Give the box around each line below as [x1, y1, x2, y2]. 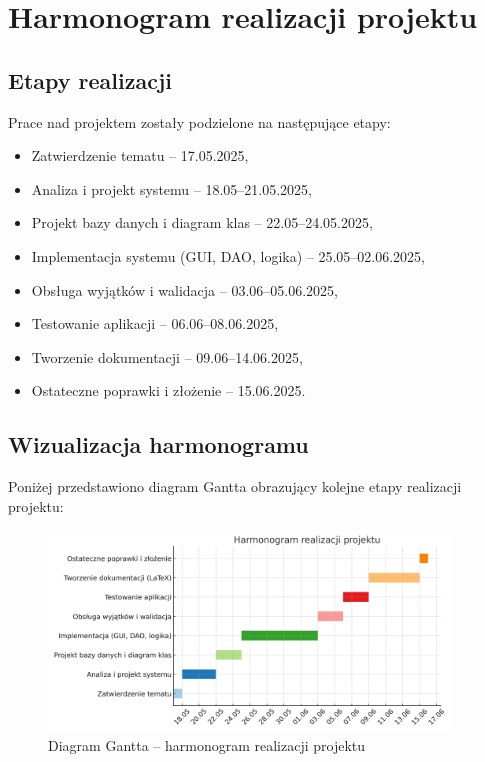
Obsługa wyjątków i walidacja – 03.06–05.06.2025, [31, 279, 338, 300]
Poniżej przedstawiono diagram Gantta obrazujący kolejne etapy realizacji [8, 476, 462, 497]
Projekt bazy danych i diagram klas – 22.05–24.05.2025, [31, 212, 373, 233]
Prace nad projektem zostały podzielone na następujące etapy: [8, 111, 391, 132]
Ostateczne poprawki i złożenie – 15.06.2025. [31, 380, 306, 401]
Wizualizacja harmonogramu [8, 429, 309, 460]
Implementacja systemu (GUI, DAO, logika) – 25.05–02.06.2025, [31, 245, 425, 266]
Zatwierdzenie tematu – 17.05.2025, [31, 145, 249, 166]
